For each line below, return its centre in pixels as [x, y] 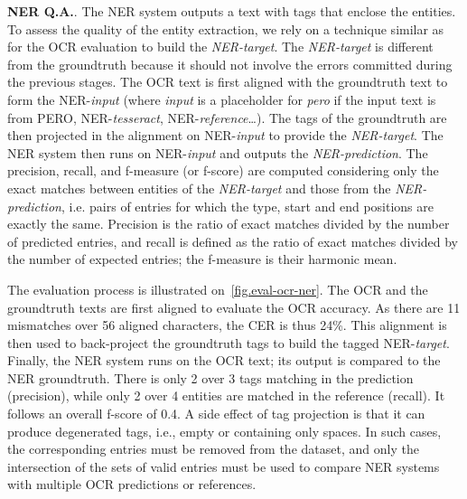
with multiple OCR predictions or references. [132, 484]
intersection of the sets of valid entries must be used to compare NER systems [224, 466]
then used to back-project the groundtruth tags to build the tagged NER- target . [229, 342]
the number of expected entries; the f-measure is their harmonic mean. [202, 259]
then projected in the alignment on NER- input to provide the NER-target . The [225, 135]
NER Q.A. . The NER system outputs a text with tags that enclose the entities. [232, 11]
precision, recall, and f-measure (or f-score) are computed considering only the [223, 170]
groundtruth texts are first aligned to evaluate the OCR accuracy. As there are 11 [234, 307]
